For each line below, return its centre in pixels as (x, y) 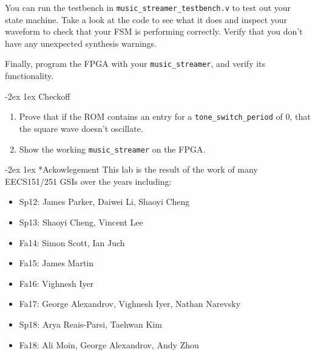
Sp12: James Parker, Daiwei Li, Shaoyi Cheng (104, 202)
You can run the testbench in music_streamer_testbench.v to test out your (148, 7)
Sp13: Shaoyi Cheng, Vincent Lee (81, 222)
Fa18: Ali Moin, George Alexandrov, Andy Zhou (109, 344)
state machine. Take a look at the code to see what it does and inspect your (146, 19)
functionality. (29, 76)
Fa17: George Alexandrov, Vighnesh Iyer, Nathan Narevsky (130, 304)
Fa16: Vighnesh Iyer (56, 283)
